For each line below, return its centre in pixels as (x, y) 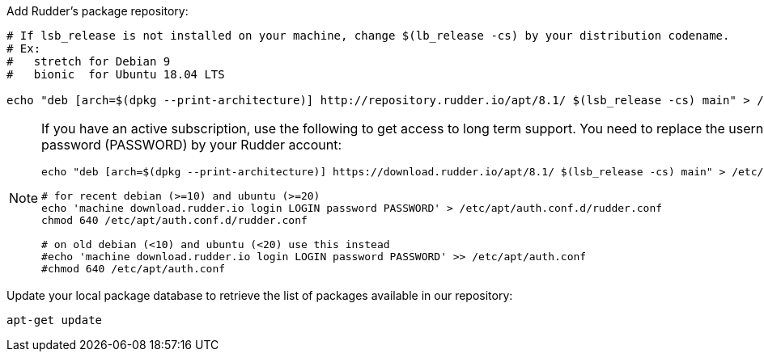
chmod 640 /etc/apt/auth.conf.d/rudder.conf (174, 220)
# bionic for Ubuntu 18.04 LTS (116, 74)
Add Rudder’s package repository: (98, 11)
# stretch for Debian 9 (89, 61)
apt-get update (55, 320)
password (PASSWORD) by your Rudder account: (192, 145)
